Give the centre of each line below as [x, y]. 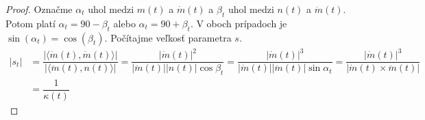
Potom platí [31, 23]
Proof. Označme [39, 9]
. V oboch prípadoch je [239, 23]
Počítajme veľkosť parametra [171, 37]
